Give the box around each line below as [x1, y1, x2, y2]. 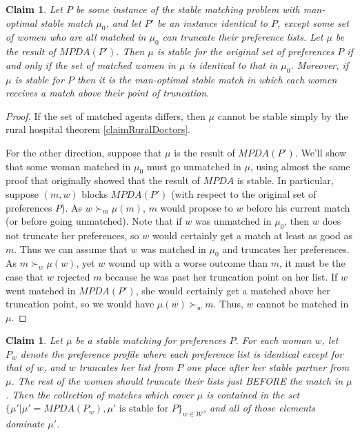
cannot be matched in [257, 296, 349, 311]
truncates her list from [79, 360, 174, 374]
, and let [106, 15, 141, 30]
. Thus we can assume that [14, 241, 128, 256]
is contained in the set [206, 387, 300, 401]
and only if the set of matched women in [6, 57, 176, 72]
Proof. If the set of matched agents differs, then [6, 108, 206, 123]
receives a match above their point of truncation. [6, 85, 210, 100]
